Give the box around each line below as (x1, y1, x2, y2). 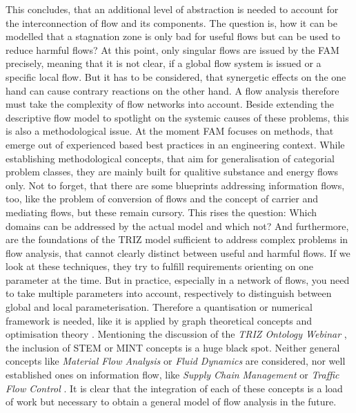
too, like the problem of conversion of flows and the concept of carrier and (6, 191, 319, 206)
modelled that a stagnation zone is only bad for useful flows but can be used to (6, 29, 340, 44)
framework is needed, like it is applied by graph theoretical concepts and (6, 313, 313, 327)
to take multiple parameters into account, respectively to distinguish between (6, 286, 332, 300)
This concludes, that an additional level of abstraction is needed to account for (6, 2, 339, 16)
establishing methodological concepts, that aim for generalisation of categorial (6, 151, 335, 165)
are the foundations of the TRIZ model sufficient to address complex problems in (6, 232, 348, 247)
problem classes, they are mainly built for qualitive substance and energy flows (6, 164, 339, 179)
